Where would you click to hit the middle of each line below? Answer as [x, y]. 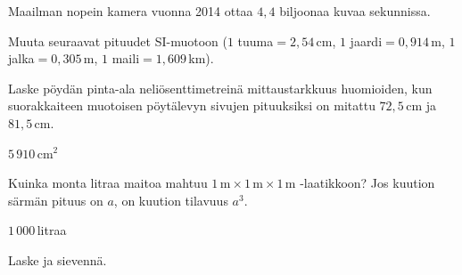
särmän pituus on [56, 200]
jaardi [366, 40]
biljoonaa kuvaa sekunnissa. [355, 11]
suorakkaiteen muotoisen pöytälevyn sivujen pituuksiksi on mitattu [192, 105]
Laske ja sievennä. [58, 259]
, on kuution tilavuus [171, 200]
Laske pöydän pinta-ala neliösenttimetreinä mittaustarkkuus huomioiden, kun [220, 88]
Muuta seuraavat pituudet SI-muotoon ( [118, 40]
